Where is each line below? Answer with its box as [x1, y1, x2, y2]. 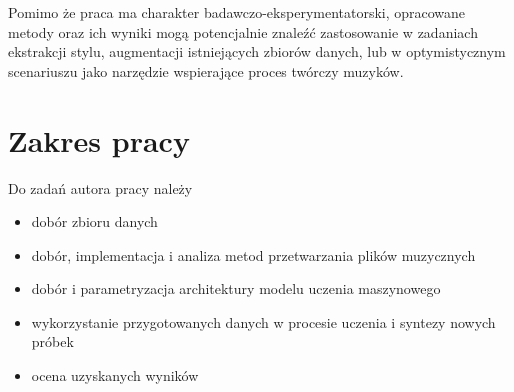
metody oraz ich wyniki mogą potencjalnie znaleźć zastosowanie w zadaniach [8, 21, 478, 42]
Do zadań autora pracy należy [8, 177, 193, 198]
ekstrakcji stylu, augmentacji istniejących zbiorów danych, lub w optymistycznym [8, 41, 506, 62]
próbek [31, 331, 74, 352]
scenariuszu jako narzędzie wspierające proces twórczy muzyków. [8, 60, 404, 81]
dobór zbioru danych [31, 211, 158, 232]
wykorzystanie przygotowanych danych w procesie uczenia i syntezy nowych [31, 311, 496, 332]
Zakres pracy [8, 119, 190, 160]
